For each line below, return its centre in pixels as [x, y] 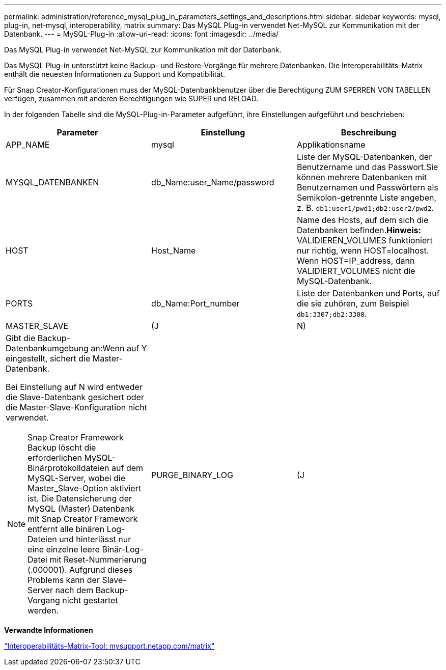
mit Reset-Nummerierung [98, 560]
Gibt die [21, 338]
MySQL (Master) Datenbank [81, 509]
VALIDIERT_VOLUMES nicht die [356, 271]
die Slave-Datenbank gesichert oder [75, 397]
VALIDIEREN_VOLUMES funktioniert [365, 240]
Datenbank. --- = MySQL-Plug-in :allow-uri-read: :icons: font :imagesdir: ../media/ [142, 34]
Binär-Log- [123, 549]
